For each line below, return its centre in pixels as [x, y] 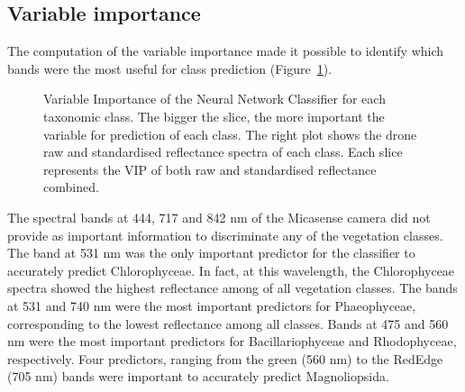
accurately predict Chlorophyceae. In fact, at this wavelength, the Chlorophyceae [231, 270]
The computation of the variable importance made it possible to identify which [226, 51]
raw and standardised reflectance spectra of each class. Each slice [223, 152]
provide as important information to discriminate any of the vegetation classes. [225, 235]
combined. [71, 187]
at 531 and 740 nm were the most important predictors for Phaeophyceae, [212, 305]
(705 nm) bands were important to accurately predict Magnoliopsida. [198, 376]
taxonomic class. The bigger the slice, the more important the [214, 116]
